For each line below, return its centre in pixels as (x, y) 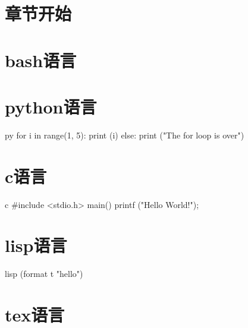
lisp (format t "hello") (44, 274)
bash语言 (41, 60)
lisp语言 (36, 245)
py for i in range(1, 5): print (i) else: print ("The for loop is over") (125, 135)
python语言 (51, 106)
